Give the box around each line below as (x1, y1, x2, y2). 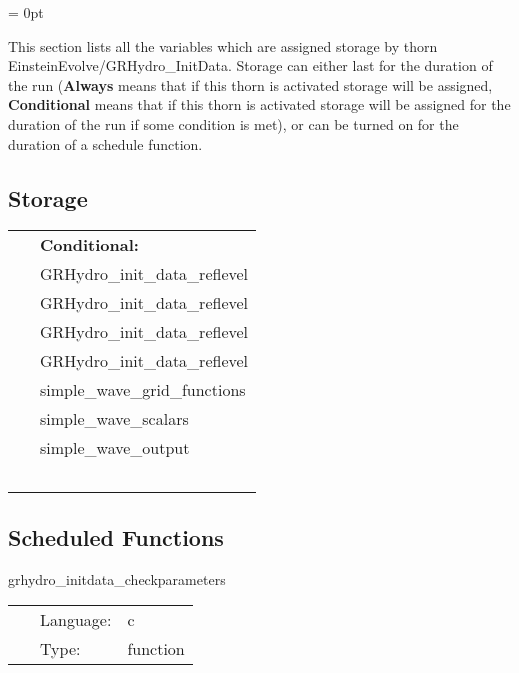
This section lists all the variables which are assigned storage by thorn (8, 35, 438, 56)
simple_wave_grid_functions (40, 378, 246, 402)
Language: (40, 608, 112, 632)
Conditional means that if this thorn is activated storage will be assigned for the (8, 94, 511, 115)
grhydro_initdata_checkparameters (8, 568, 226, 589)
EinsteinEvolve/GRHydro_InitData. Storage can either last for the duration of (8, 55, 493, 76)
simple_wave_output (40, 436, 190, 460)
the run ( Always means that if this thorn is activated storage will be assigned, (8, 74, 493, 95)
